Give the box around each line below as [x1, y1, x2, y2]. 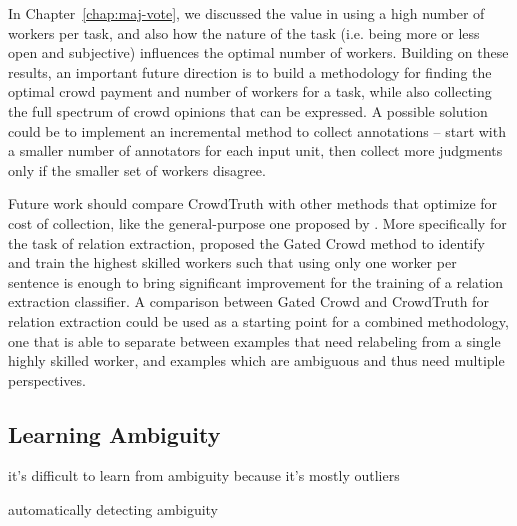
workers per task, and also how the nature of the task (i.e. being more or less [8, 22, 480, 43]
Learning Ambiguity [8, 418, 221, 449]
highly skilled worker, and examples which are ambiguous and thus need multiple [8, 350, 505, 371]
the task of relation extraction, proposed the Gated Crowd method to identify [8, 232, 485, 253]
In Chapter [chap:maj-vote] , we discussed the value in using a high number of [8, 3, 485, 23]
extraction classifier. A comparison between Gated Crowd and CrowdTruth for [8, 291, 489, 312]
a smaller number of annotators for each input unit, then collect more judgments [8, 140, 503, 161]
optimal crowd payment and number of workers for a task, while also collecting [8, 81, 492, 102]
